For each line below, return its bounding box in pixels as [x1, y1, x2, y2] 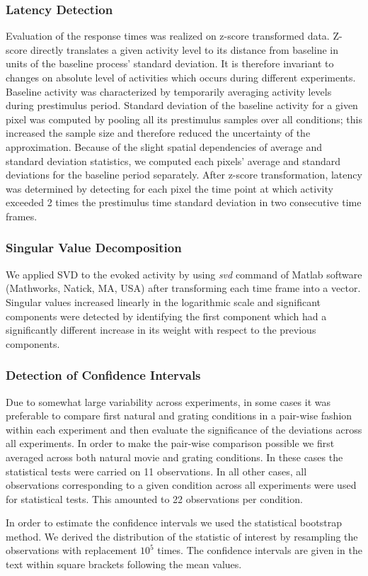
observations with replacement [6, 543, 137, 558]
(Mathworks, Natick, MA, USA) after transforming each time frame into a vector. [6, 281, 361, 295]
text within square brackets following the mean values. [6, 557, 242, 572]
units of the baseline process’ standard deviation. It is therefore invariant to [6, 56, 334, 71]
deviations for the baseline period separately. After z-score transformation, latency [6, 167, 362, 182]
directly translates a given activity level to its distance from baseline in [30, 42, 338, 57]
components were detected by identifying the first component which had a [6, 308, 327, 323]
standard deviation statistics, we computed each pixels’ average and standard [6, 153, 341, 168]
